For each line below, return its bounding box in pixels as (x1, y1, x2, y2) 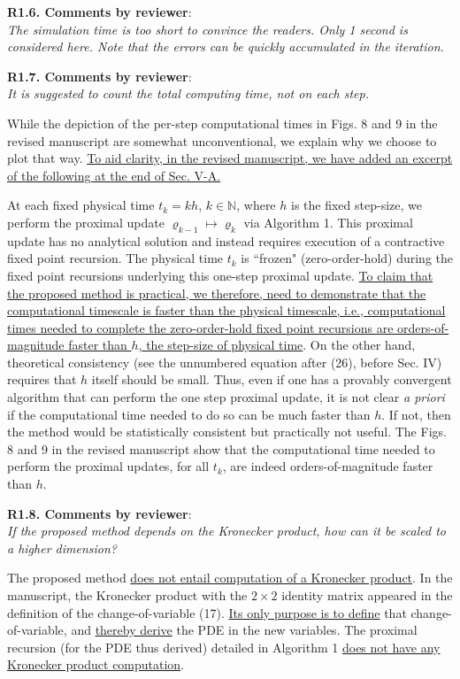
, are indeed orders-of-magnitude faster (222, 457, 433, 475)
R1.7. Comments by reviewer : (7, 66, 192, 85)
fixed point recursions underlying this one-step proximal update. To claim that (7, 266, 433, 284)
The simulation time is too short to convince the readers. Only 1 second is (7, 19, 408, 38)
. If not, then (381, 405, 451, 423)
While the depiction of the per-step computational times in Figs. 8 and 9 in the (7, 113, 438, 132)
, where (236, 196, 276, 214)
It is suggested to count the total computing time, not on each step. (7, 84, 370, 103)
